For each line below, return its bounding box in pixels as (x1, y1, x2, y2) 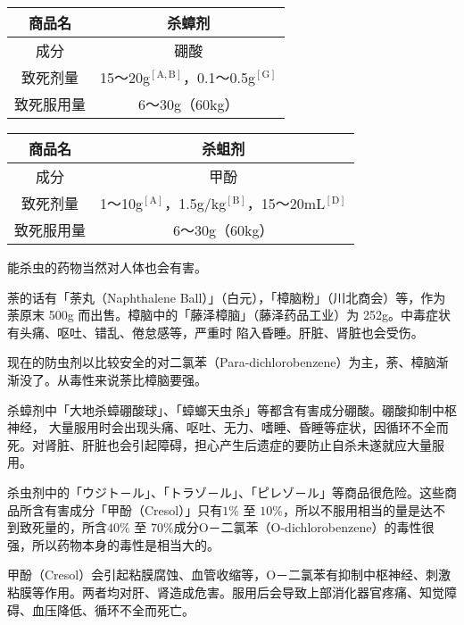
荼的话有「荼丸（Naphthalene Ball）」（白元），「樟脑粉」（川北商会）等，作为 (7, 287, 446, 306)
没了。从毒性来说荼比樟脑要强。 (19, 370, 207, 388)
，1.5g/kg (164, 193, 227, 213)
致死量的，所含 (19, 518, 107, 537)
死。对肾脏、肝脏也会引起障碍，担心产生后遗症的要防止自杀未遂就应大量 (7, 435, 432, 454)
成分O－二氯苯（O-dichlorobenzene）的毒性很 (173, 518, 435, 537)
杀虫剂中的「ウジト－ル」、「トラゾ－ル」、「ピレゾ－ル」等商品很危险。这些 (7, 482, 444, 501)
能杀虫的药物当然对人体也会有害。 (7, 258, 207, 276)
